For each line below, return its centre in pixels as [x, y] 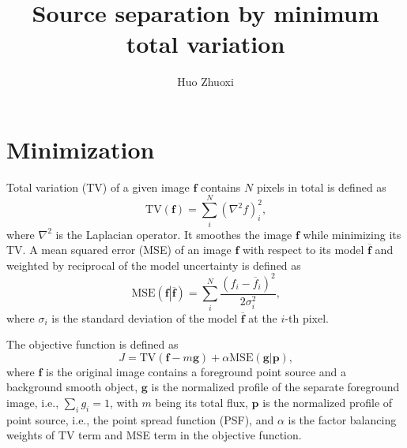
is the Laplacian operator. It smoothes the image [174, 234]
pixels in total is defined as [321, 187]
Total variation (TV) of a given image [98, 187]
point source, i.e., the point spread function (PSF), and [140, 419]
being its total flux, [202, 402]
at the [263, 317]
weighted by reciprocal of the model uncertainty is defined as [154, 265]
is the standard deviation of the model [145, 317]
